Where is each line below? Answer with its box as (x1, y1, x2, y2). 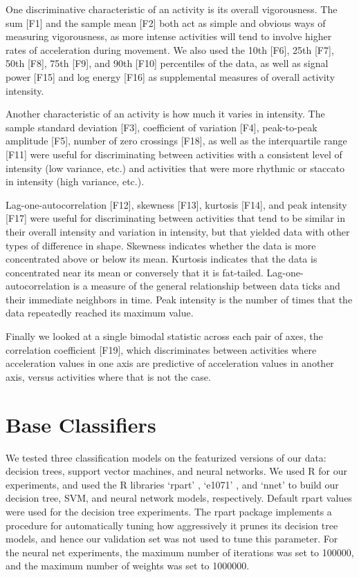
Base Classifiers (6, 410, 156, 438)
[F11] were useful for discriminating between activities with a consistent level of (6, 146, 342, 161)
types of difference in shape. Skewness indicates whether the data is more (6, 238, 316, 252)
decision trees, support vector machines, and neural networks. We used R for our (6, 464, 348, 478)
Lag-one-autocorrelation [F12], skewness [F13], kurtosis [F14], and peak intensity (6, 197, 347, 211)
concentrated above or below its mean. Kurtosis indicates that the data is (6, 252, 317, 266)
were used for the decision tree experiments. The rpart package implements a (6, 504, 332, 518)
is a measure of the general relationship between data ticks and (73, 278, 340, 293)
